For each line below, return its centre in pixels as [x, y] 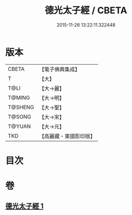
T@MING [19, 97]
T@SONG [20, 117]
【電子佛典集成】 [60, 69]
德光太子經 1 [25, 206]
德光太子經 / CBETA [86, 10]
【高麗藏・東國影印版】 [67, 136]
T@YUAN [19, 126]
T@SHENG [21, 107]
